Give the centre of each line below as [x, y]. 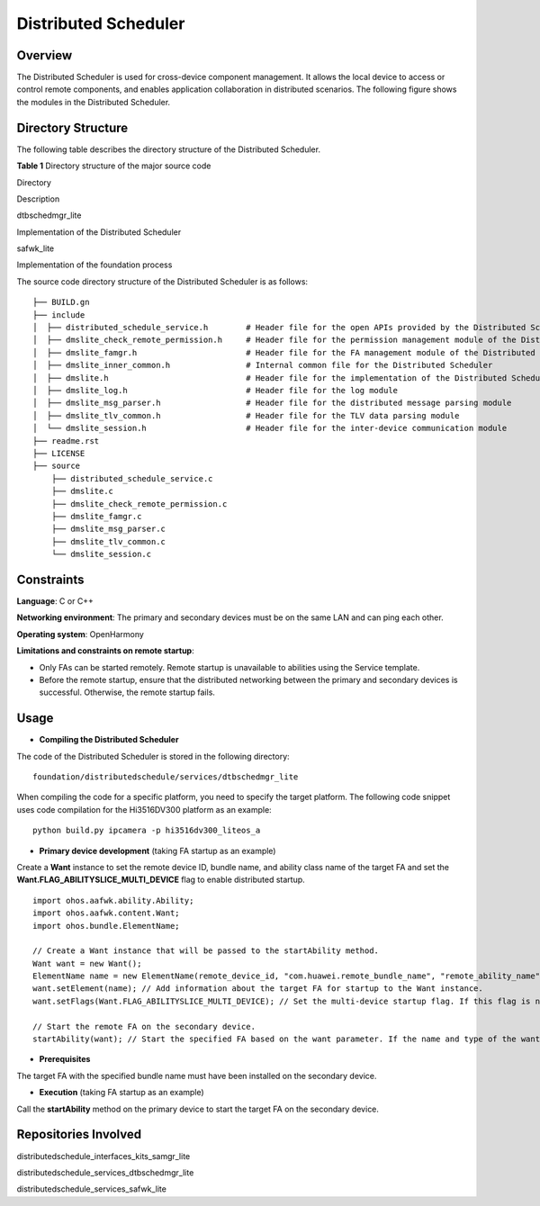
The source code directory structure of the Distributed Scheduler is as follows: [162, 281]
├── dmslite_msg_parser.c [108, 529]
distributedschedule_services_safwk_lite [91, 1189]
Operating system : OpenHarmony [80, 634]
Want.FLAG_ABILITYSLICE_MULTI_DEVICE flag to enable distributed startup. [161, 880]
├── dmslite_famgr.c [96, 516]
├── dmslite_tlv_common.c [108, 541]
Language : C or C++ [55, 601]
